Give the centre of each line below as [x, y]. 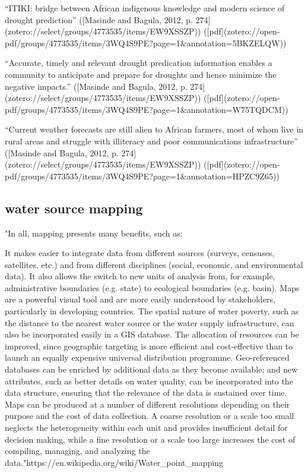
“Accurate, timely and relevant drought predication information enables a [139, 63]
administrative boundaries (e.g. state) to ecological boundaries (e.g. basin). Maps [152, 287]
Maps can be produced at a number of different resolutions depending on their [147, 404]
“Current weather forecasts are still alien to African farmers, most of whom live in [154, 129]
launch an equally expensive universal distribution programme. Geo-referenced [147, 357]
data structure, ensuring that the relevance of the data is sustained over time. [146, 392]
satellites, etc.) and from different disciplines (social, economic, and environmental [154, 264]
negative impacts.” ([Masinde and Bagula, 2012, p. [96, 86]
